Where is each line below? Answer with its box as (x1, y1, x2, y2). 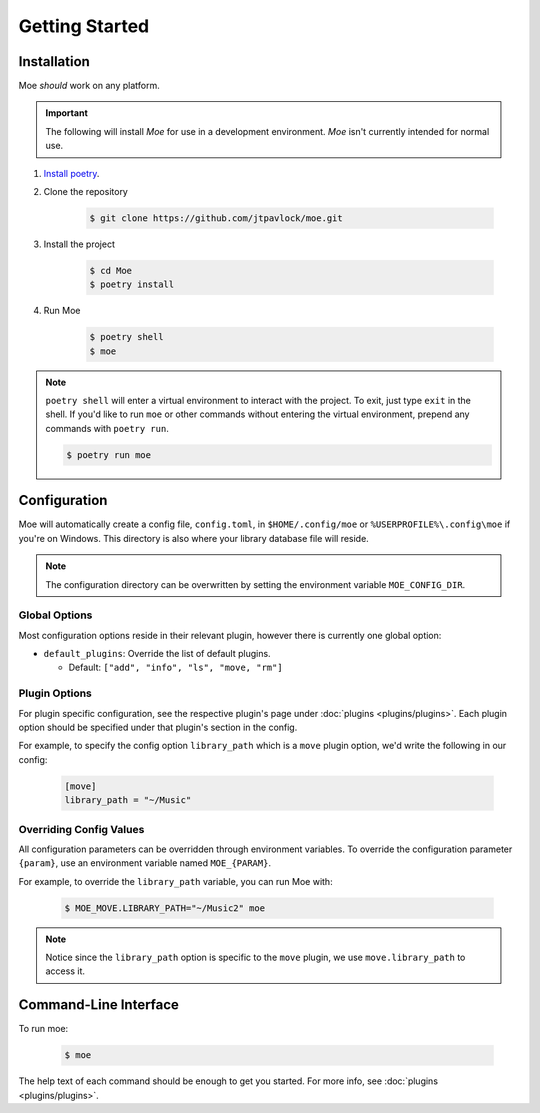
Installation (18, 53, 90, 70)
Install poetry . (43, 167, 100, 179)
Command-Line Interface (18, 996, 180, 1014)
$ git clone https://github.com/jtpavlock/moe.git (89, 213, 344, 224)
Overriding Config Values (18, 822, 145, 836)
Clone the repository (43, 186, 129, 198)
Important (45, 107, 89, 119)
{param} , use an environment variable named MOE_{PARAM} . (18, 857, 272, 869)
